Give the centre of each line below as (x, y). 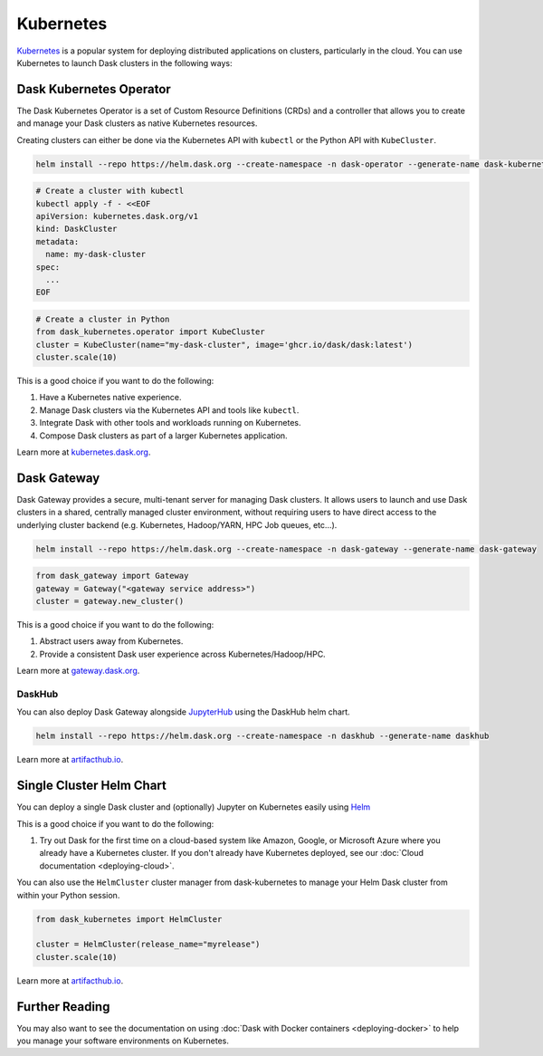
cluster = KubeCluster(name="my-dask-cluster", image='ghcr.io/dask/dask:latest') (224, 345)
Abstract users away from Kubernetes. (111, 641)
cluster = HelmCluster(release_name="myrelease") (148, 945)
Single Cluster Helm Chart (92, 786)
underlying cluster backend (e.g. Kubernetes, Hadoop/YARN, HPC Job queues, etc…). (177, 524)
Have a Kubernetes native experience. (110, 398)
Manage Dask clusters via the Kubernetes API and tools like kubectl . (169, 410)
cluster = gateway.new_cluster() (110, 601)
